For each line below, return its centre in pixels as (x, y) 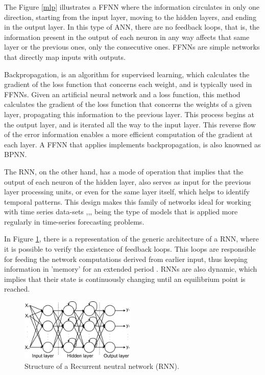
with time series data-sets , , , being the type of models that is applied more (121, 212)
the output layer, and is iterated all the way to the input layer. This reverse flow (130, 124)
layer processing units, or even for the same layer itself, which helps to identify (127, 192)
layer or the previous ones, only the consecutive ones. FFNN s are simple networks (132, 47)
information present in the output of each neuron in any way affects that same (127, 37)
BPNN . (16, 154)
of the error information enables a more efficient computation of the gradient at (128, 134)
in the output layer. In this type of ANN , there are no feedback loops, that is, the (132, 27)
